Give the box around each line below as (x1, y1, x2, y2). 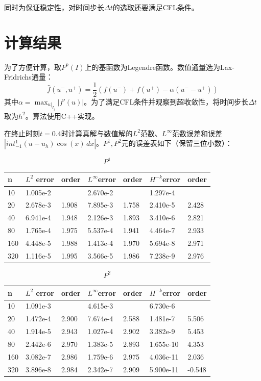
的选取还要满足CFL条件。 (112, 2, 199, 12)
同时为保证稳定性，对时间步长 (4, 2, 104, 12)
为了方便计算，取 (4, 61, 61, 72)
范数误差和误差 (172, 128, 222, 138)
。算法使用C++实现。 (25, 110, 99, 121)
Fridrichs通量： (4, 71, 53, 82)
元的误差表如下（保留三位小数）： (121, 138, 232, 148)
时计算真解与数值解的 (61, 128, 133, 138)
